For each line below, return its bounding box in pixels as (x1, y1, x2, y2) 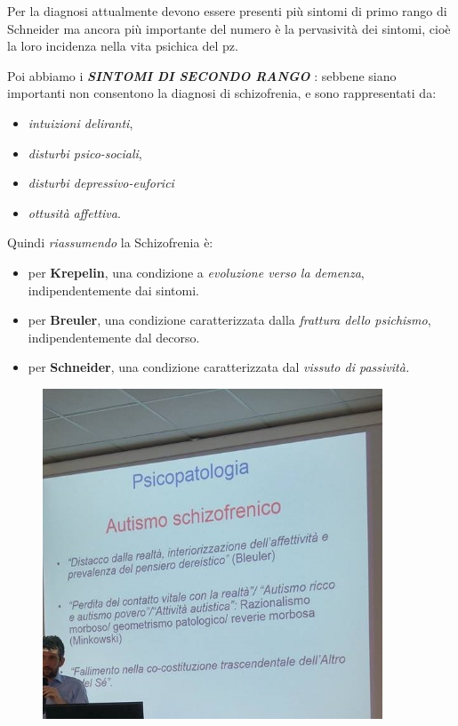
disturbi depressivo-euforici (28, 173, 174, 192)
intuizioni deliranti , (28, 113, 133, 132)
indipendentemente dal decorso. (28, 327, 200, 346)
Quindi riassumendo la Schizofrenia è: (7, 233, 213, 252)
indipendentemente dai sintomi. (28, 280, 200, 299)
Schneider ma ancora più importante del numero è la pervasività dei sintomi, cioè (7, 19, 451, 37)
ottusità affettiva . (28, 203, 121, 222)
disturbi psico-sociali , (28, 143, 142, 162)
